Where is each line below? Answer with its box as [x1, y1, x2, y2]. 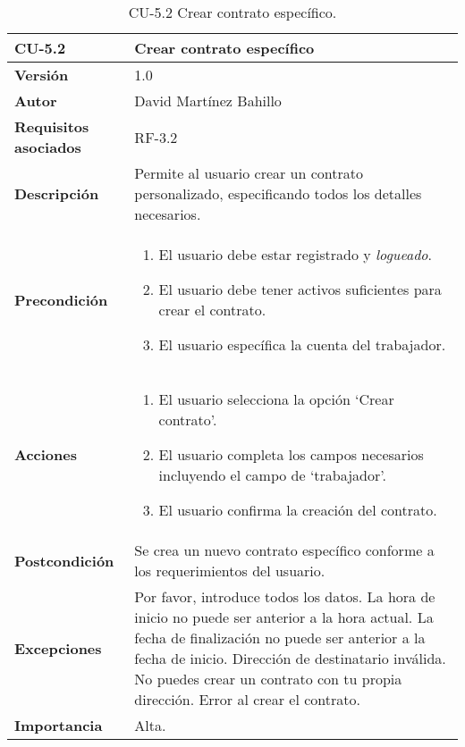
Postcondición [14, 550, 114, 571]
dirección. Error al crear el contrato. [134, 689, 360, 709]
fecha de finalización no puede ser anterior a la [134, 627, 426, 648]
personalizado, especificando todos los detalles [134, 183, 422, 204]
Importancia [14, 715, 103, 735]
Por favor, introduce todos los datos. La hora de [134, 586, 435, 607]
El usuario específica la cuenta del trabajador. [158, 334, 446, 355]
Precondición [14, 289, 108, 310]
